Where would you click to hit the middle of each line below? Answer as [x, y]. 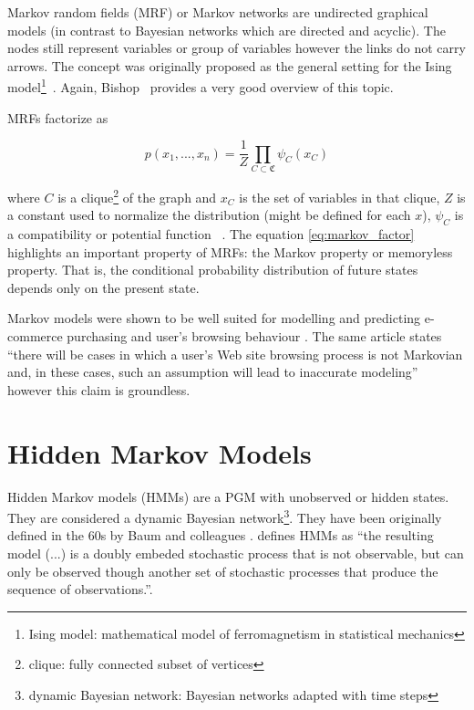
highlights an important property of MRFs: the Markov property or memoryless [230, 251]
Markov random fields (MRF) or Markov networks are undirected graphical [218, 12]
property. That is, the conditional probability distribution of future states [213, 270]
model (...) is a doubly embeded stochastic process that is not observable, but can [236, 553]
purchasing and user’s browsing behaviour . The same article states [254, 336]
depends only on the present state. [103, 287]
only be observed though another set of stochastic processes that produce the [223, 571]
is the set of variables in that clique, [340, 197]
